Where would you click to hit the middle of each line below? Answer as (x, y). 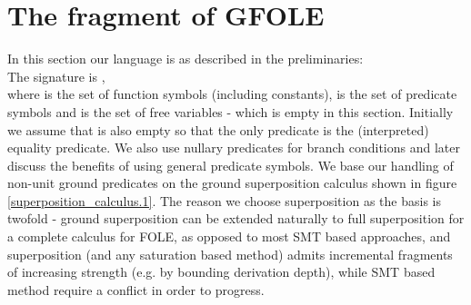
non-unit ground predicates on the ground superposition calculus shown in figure (232, 183)
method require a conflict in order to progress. (136, 289)
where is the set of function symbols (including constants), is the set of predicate (232, 94)
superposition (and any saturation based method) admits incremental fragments (230, 254)
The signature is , (56, 76)
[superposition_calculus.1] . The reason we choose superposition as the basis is (224, 200)
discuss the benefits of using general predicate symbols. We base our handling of (230, 165)
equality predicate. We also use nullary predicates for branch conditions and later (234, 148)
